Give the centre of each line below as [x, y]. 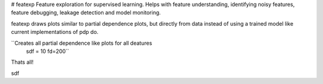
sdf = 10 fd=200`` [48, 51]
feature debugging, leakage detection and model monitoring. [86, 13]
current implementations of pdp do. [55, 32]
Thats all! [22, 62]
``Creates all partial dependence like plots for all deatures [82, 43]
